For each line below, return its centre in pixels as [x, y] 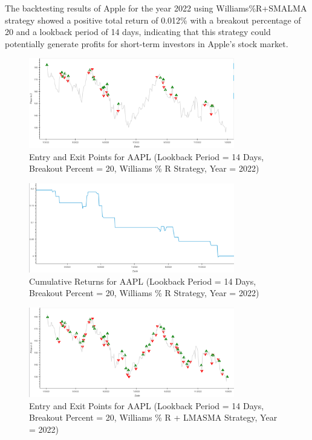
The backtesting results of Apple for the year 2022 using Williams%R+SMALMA [156, 8]
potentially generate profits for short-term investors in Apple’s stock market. [147, 43]
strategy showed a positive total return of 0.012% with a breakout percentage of [153, 20]
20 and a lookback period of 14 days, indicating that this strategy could [138, 32]
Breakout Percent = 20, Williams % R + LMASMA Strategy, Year [153, 417]
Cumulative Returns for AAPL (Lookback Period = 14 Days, [143, 281]
